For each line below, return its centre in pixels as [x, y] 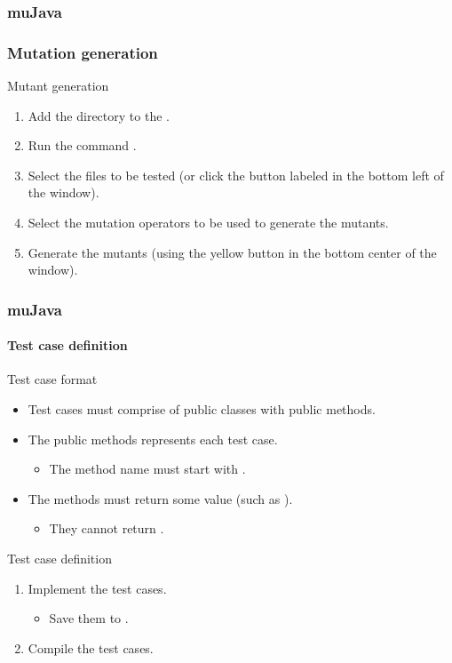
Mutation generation [83, 52]
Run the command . [82, 145]
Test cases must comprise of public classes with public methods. [202, 409]
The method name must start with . [147, 469]
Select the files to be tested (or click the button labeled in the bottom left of [236, 175]
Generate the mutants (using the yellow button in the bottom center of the [232, 252]
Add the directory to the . [99, 115]
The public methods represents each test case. [153, 439]
